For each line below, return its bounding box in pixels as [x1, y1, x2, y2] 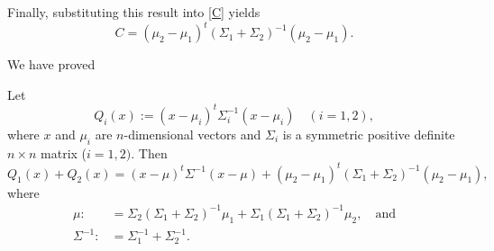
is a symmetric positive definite [282, 124, 455, 143]
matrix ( [41, 143, 87, 162]
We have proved [7, 55, 96, 74]
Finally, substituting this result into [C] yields [7, 3, 261, 21]
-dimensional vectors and [123, 124, 261, 143]
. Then [131, 143, 168, 162]
